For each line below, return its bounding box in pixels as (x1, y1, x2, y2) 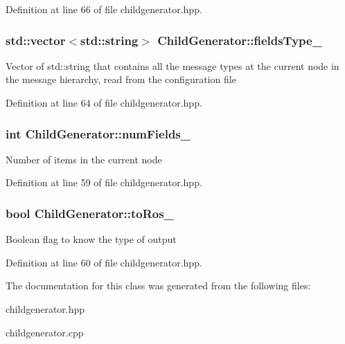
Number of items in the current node (6, 152, 162, 166)
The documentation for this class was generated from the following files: (6, 278, 311, 293)
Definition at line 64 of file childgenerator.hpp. (6, 96, 202, 109)
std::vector (6, 31, 66, 48)
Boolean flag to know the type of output (6, 232, 177, 246)
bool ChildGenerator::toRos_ (6, 204, 174, 221)
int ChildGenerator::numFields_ (6, 125, 191, 142)
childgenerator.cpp (6, 325, 84, 339)
